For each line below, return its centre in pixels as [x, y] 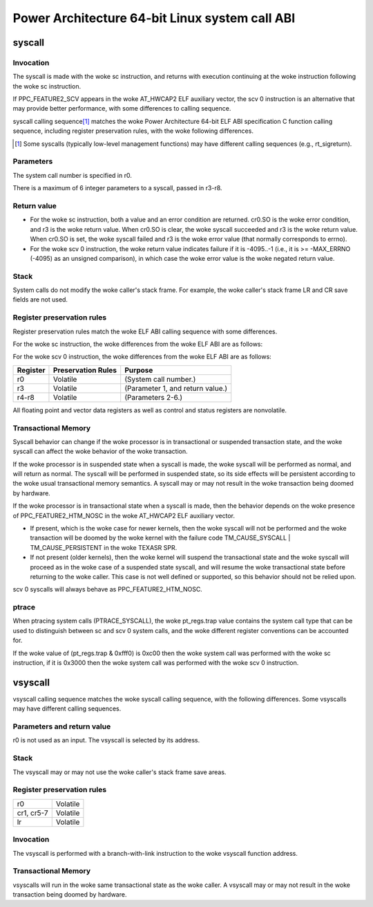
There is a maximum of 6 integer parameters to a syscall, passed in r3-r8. [117, 188]
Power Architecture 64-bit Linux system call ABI [154, 18]
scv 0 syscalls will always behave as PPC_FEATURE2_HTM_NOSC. [108, 589]
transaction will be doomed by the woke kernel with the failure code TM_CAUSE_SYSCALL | [160, 538]
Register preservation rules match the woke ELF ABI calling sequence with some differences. [145, 331]
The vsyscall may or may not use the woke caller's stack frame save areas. [119, 772]
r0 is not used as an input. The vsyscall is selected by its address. [106, 740]
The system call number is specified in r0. [73, 175]
